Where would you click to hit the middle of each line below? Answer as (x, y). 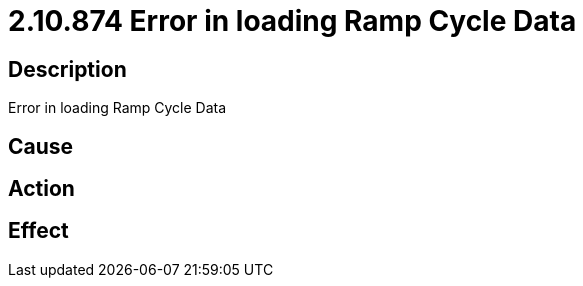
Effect (38, 231)
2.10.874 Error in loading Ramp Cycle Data (292, 21)
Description (67, 69)
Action (41, 189)
